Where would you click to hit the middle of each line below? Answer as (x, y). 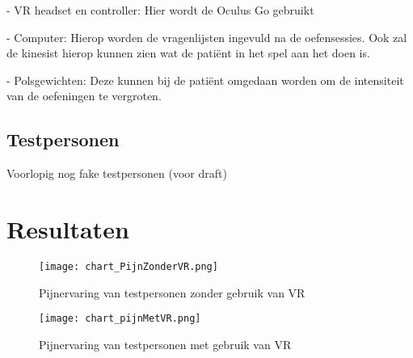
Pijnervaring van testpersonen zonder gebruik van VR (172, 292)
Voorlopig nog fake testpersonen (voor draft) (117, 173)
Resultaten (68, 228)
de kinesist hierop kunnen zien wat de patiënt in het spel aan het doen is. (188, 53)
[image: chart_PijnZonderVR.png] (129, 266)
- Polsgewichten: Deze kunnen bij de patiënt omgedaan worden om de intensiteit (205, 80)
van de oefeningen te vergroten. (84, 96)
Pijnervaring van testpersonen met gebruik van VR (165, 344)
